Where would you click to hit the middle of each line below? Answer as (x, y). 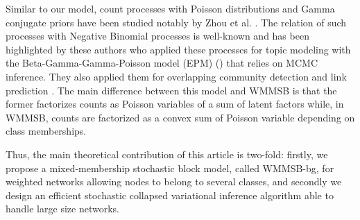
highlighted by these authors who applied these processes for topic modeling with (178, 49)
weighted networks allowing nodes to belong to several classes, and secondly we (174, 181)
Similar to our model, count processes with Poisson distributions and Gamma (170, 8)
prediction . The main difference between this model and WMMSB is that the (171, 90)
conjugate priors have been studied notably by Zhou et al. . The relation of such (176, 22)
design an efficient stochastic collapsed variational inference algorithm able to (170, 195)
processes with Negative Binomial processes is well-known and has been (157, 36)
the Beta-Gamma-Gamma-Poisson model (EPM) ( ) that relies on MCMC (162, 63)
